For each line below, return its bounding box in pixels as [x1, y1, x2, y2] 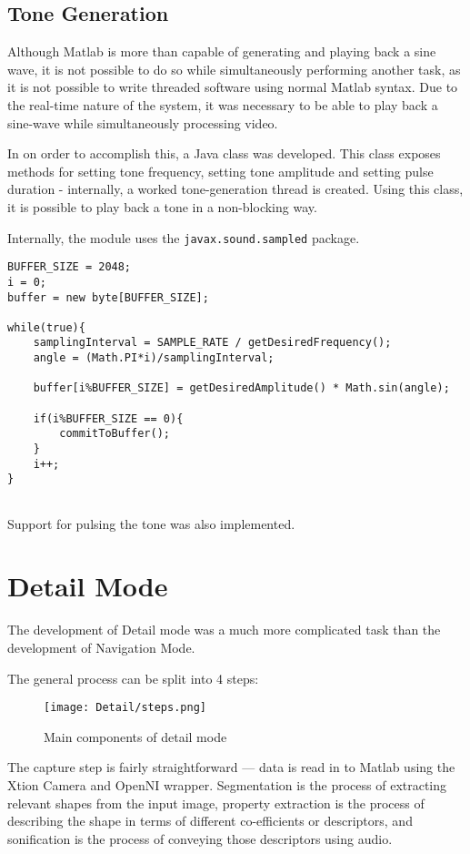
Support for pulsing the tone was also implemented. [7, 513, 295, 533]
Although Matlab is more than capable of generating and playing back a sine [7, 42, 436, 61]
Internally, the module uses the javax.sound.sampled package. [7, 228, 360, 247]
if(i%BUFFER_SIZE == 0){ [33, 412, 184, 425]
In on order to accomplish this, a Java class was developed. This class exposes [7, 144, 441, 163]
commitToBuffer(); [59, 427, 170, 441]
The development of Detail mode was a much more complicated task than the [7, 620, 441, 639]
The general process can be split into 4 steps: [7, 668, 259, 687]
